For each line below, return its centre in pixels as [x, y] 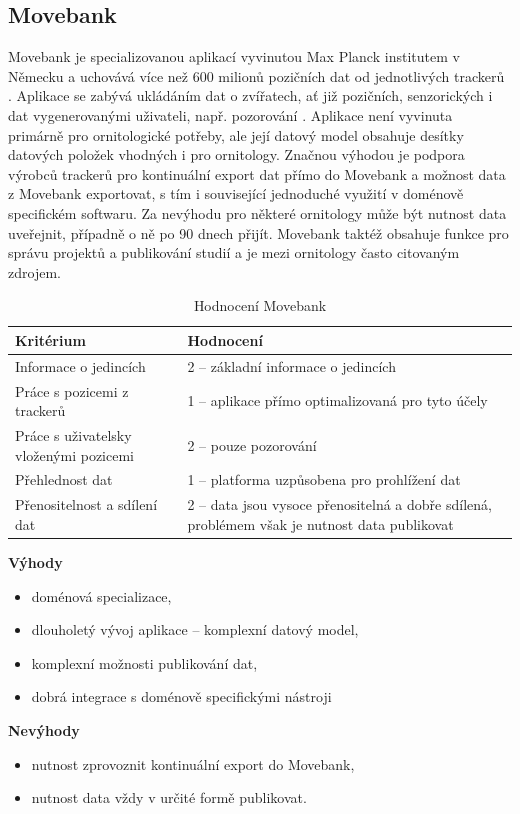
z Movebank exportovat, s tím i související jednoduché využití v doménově [236, 193]
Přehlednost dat [64, 479]
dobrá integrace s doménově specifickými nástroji [181, 696]
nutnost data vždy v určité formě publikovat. [169, 797]
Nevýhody [44, 729]
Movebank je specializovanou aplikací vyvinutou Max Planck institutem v [234, 56]
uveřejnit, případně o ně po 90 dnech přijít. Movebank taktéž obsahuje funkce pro [258, 232]
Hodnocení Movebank [260, 305]
